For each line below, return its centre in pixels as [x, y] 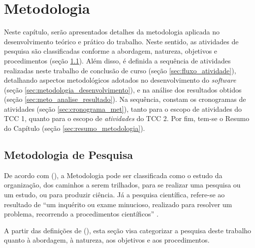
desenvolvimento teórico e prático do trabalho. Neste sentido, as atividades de [121, 41]
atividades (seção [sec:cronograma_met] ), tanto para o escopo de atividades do [123, 108]
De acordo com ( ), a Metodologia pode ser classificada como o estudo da [113, 175]
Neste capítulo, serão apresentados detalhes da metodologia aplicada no [112, 32]
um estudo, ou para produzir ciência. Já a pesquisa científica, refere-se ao [114, 195]
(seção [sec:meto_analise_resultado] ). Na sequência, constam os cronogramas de [125, 99]
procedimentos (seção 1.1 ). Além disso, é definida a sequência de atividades [117, 60]
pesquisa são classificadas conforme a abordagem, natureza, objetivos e [111, 51]
